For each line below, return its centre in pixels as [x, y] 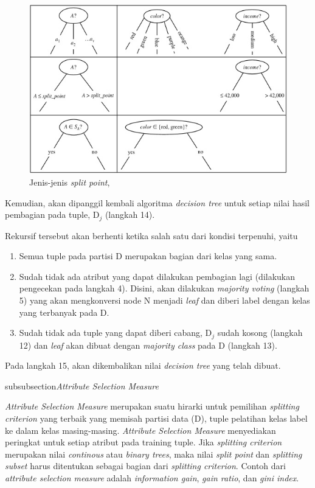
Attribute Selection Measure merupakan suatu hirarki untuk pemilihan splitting [152, 406]
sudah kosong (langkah [260, 333]
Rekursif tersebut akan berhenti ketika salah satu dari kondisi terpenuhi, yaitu [151, 235]
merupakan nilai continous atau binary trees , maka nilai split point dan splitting [154, 454]
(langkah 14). [130, 214]
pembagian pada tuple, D [52, 214]
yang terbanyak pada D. [64, 312]
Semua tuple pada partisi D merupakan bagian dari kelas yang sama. [148, 256]
